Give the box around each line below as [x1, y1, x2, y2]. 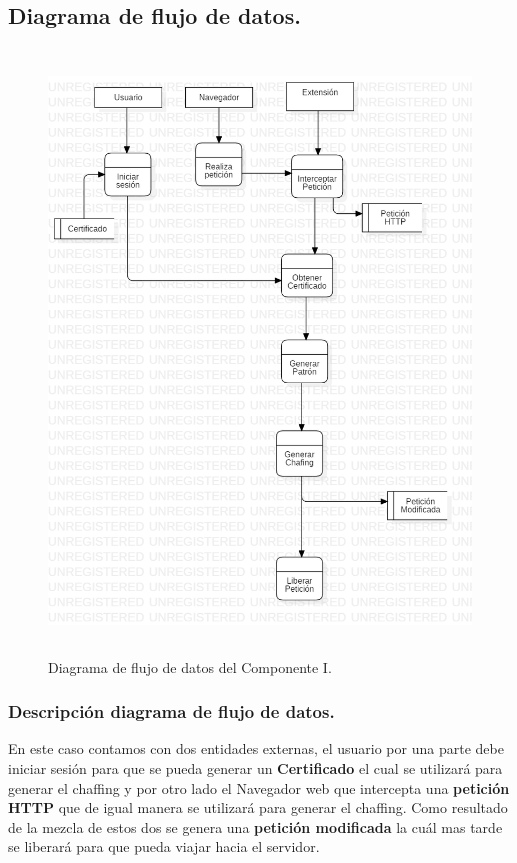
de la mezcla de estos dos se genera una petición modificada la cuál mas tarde [8, 816, 503, 837]
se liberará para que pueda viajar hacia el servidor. [8, 836, 320, 857]
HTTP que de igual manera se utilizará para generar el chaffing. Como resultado [8, 797, 508, 818]
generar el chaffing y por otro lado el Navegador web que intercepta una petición [8, 777, 510, 798]
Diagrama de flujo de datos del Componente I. [48, 656, 332, 677]
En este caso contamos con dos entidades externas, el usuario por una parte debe [8, 738, 504, 759]
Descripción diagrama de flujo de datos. [8, 699, 335, 724]
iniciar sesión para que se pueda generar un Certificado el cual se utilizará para [8, 757, 503, 778]
